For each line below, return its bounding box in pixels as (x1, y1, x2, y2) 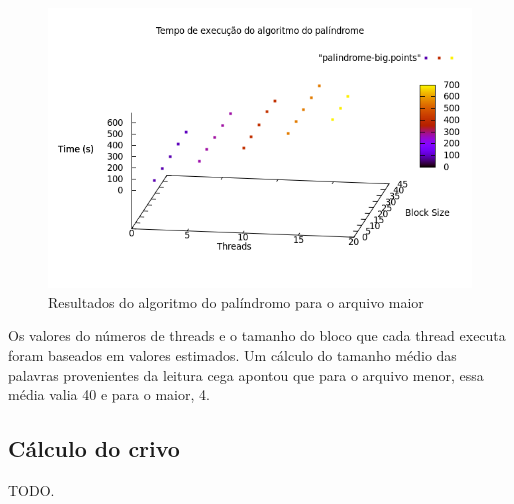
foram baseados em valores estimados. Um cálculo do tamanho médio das (8, 345, 457, 366)
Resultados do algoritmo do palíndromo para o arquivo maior (48, 291, 424, 312)
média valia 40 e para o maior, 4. (8, 384, 210, 405)
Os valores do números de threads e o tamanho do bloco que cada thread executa (8, 325, 506, 346)
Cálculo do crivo (8, 433, 180, 464)
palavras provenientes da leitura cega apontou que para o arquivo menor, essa (8, 364, 484, 385)
